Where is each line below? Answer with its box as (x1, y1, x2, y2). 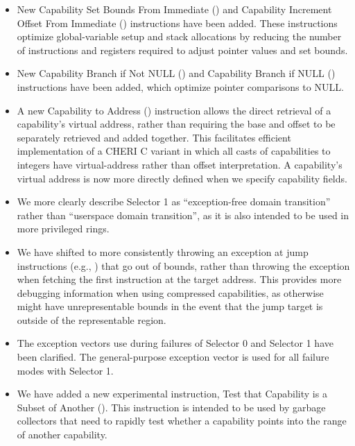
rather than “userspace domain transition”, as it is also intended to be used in (17, 207, 349, 222)
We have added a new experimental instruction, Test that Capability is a (17, 386, 327, 401)
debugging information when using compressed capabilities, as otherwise (17, 285, 324, 300)
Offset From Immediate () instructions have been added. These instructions (17, 15, 338, 30)
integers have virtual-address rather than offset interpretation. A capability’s (17, 157, 343, 171)
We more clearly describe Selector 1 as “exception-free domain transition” (17, 194, 331, 209)
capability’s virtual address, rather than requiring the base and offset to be (17, 117, 336, 131)
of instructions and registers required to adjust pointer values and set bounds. (17, 42, 348, 57)
